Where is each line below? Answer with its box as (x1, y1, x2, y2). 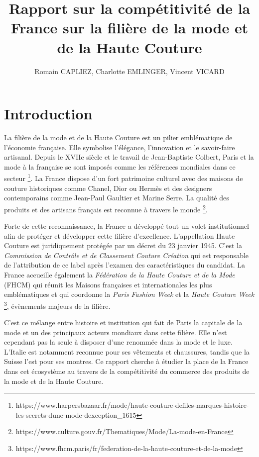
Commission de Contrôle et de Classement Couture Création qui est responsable (4, 250, 249, 260)
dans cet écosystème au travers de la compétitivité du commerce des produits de (4, 366, 250, 376)
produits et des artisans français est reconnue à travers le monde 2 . (4, 202, 208, 214)
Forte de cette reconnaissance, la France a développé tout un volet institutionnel (4, 221, 249, 231)
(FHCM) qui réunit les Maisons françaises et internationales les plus (4, 279, 212, 289)
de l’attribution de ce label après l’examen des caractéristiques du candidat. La (4, 260, 246, 270)
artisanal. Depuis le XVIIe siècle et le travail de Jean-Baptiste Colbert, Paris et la (4, 152, 254, 162)
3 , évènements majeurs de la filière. (4, 299, 111, 311)
